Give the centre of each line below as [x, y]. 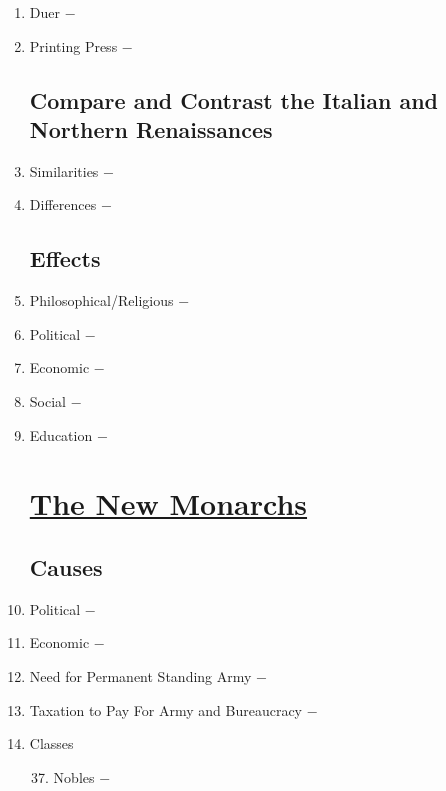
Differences [63, 204]
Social [47, 400]
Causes [66, 566]
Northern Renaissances [151, 128]
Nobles [74, 776]
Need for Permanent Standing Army [140, 675]
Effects [65, 258]
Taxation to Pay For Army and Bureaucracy [165, 709]
